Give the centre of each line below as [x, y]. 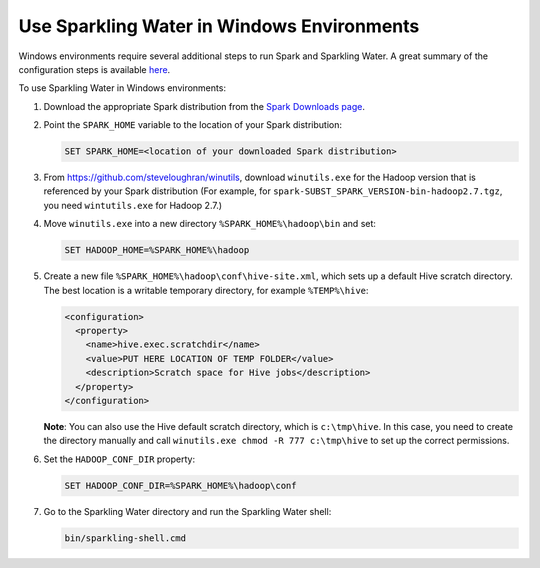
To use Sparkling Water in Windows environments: [122, 88]
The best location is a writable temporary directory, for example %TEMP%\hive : [206, 290]
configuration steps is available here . [94, 69]
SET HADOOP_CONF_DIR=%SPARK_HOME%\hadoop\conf [180, 485]
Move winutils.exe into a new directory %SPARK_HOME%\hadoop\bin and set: [210, 224]
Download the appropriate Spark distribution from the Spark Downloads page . [204, 106]
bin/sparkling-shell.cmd [125, 538]
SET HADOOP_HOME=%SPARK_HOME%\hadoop [157, 250]
